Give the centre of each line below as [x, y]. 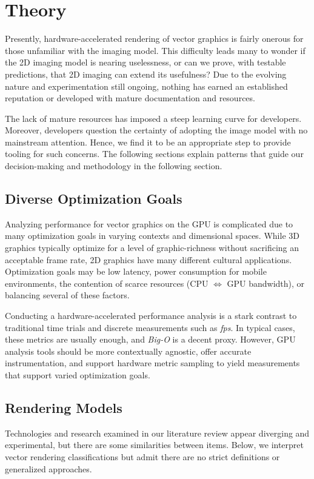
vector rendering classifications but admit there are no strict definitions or [142, 456]
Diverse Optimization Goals [94, 199]
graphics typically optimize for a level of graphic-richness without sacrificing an [152, 248]
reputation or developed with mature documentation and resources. [130, 98]
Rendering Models [64, 407]
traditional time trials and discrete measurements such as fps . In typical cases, [150, 327]
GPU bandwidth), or [266, 283]
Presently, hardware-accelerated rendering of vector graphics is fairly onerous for [154, 39]
